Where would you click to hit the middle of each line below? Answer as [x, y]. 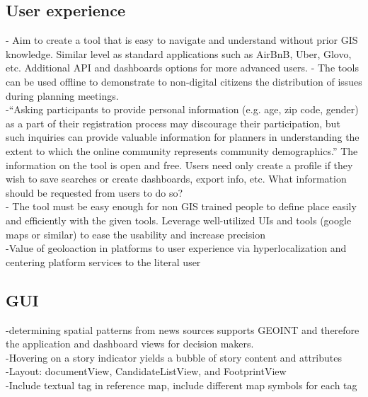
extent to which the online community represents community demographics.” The [182, 150]
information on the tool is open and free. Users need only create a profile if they [179, 165]
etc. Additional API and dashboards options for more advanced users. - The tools [183, 68]
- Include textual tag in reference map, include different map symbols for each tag [182, 385]
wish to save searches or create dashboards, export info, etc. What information [176, 179]
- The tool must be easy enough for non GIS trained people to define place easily [181, 206]
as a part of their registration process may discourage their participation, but [173, 123]
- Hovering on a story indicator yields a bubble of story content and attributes [174, 357]
